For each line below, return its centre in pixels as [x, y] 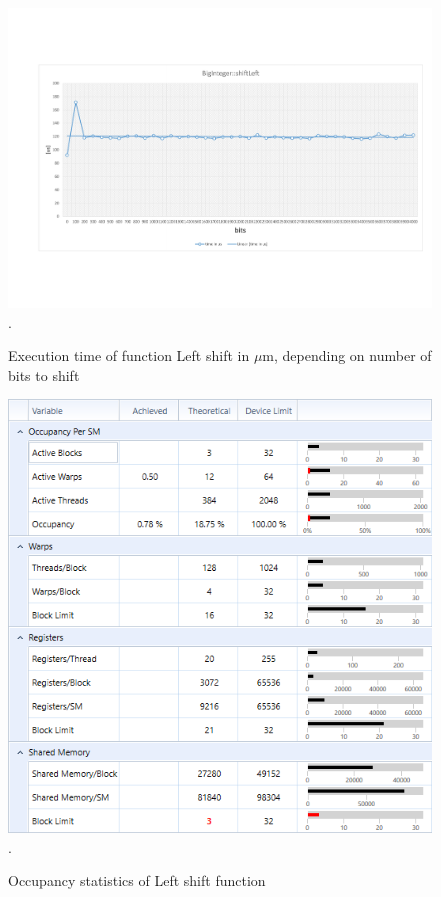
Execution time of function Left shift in [129, 355]
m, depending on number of [347, 355]
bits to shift [44, 374]
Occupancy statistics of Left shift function [137, 880]
